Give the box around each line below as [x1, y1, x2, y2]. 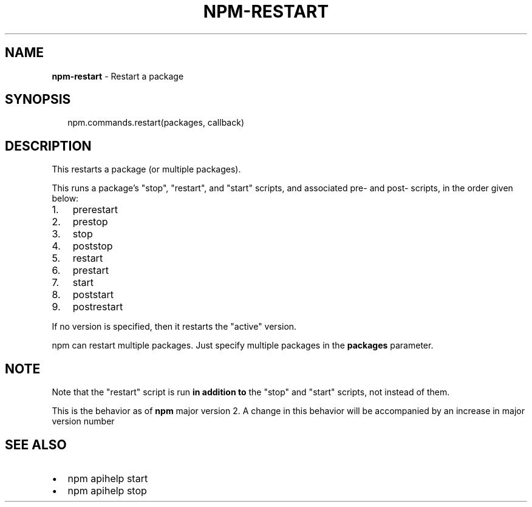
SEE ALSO [5, 437, 67, 452]
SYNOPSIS [5, 92, 71, 107]
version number [52, 416, 115, 427]
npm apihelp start [67, 472, 148, 485]
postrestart [72, 301, 123, 313]
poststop [72, 240, 113, 253]
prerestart [72, 203, 118, 216]
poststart [72, 288, 114, 301]
